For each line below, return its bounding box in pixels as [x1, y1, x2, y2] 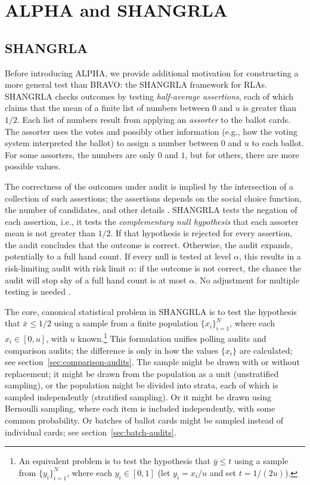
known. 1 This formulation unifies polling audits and [77, 330, 266, 344]
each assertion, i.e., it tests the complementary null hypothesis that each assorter [5, 215, 299, 227]
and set [209, 466, 237, 478]
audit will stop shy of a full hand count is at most [5, 273, 187, 286]
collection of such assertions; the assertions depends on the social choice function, [5, 191, 302, 204]
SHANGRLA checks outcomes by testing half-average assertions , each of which [5, 89, 294, 102]
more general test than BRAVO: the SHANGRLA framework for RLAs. [5, 78, 267, 91]
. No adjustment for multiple [194, 273, 299, 286]
